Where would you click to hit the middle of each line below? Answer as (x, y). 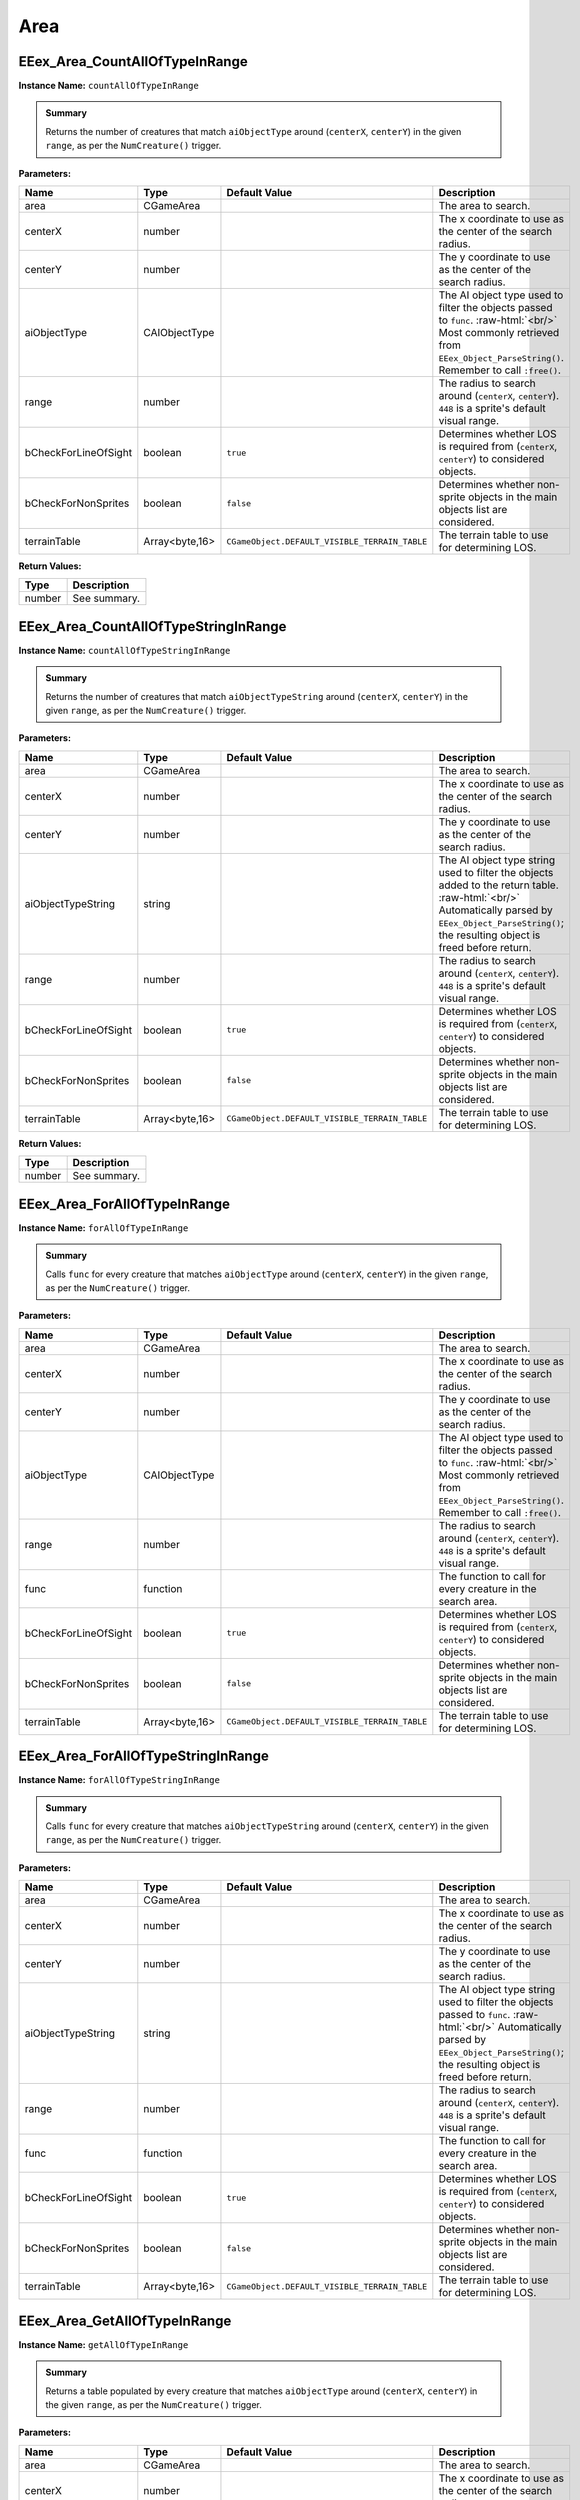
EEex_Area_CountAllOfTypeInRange (133, 61)
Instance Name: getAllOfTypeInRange (103, 2344)
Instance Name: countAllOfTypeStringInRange (124, 650)
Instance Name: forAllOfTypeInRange (103, 1227)
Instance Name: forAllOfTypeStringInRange (119, 1780)
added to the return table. (498, 885)
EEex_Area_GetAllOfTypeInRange (125, 2320)
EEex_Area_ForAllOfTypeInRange (124, 1203)
